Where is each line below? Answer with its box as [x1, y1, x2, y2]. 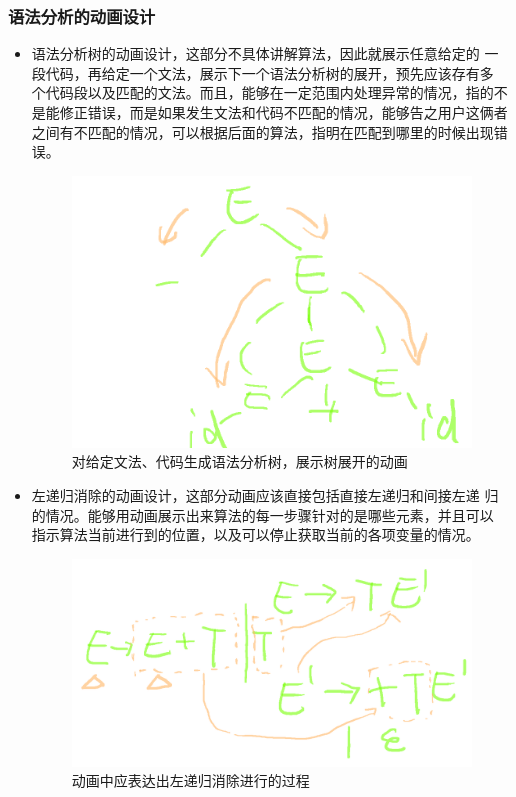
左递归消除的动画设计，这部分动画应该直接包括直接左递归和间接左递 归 [31, 484, 499, 505]
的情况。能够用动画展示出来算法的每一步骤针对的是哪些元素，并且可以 [31, 504, 494, 525]
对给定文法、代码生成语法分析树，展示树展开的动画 [71, 451, 408, 472]
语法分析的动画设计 [8, 3, 156, 28]
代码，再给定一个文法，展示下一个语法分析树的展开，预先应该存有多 [45, 62, 494, 83]
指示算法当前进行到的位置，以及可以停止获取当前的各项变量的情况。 [31, 524, 480, 545]
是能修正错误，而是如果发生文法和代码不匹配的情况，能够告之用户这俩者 [31, 102, 508, 122]
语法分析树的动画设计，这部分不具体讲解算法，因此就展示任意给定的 [31, 43, 480, 64]
